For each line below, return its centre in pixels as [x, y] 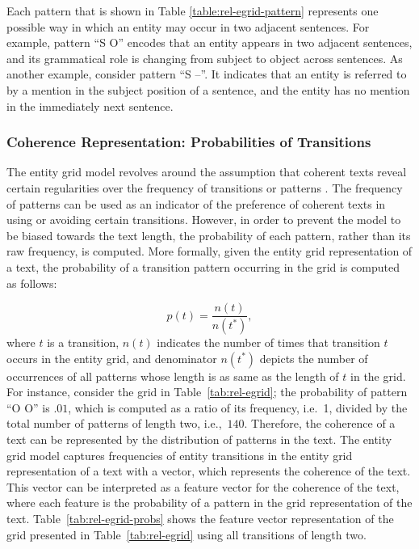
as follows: [32, 283]
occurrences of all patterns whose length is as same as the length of [173, 376]
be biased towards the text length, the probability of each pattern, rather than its [209, 235]
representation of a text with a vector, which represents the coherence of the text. [209, 471]
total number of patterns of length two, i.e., [114, 423]
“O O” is [28, 407]
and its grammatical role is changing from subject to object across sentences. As [205, 58]
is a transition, [83, 342]
